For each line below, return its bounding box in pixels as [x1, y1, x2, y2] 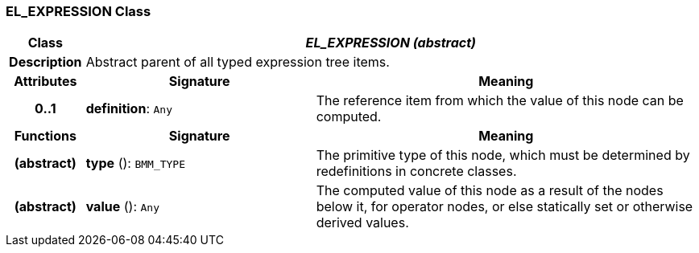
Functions [14, 128, 77, 145]
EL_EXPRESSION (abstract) [305, 35, 477, 51]
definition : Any [85, 100, 172, 117]
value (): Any [85, 198, 159, 215]
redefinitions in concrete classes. [316, 163, 517, 180]
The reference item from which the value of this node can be [316, 92, 684, 109]
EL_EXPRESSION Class [6, 3, 151, 19]
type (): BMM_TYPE [85, 155, 186, 172]
